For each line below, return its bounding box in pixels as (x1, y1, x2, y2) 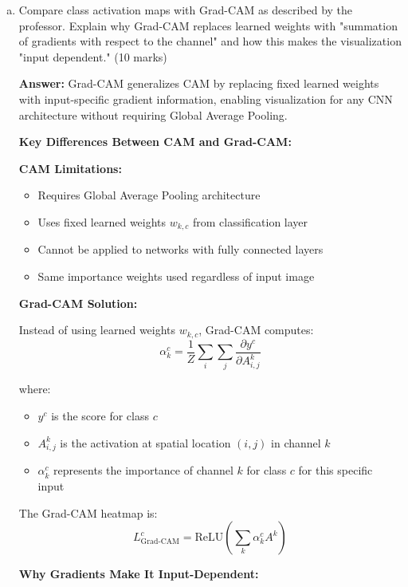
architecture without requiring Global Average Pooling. (18, 106, 288, 123)
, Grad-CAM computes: (198, 321, 314, 338)
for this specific (298, 462, 373, 479)
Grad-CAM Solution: (18, 294, 138, 311)
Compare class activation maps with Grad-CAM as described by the (18, 2, 353, 18)
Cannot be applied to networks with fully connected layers (37, 241, 324, 258)
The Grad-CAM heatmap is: (18, 504, 158, 521)
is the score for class (51, 408, 150, 424)
